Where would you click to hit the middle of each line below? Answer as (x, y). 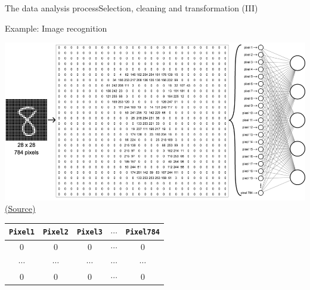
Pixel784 (143, 232)
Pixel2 (55, 232)
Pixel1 (22, 232)
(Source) (20, 209)
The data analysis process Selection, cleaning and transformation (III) (131, 8)
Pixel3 (89, 232)
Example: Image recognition (56, 28)
